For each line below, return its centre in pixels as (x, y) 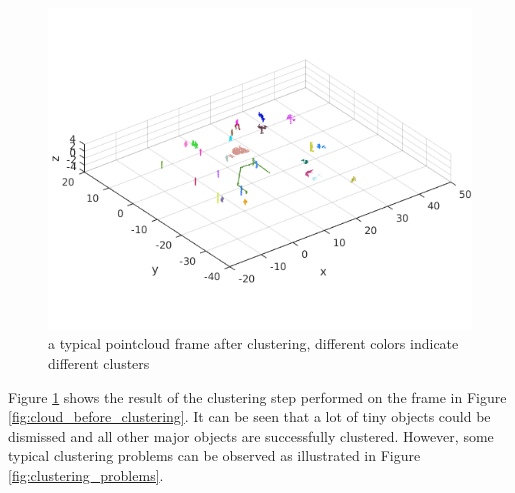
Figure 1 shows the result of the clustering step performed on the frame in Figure (257, 396)
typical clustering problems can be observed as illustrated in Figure (214, 455)
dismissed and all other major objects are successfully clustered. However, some (251, 435)
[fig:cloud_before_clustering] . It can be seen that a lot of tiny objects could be (249, 416)
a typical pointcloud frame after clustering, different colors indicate (253, 343)
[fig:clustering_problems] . (86, 474)
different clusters (99, 363)
